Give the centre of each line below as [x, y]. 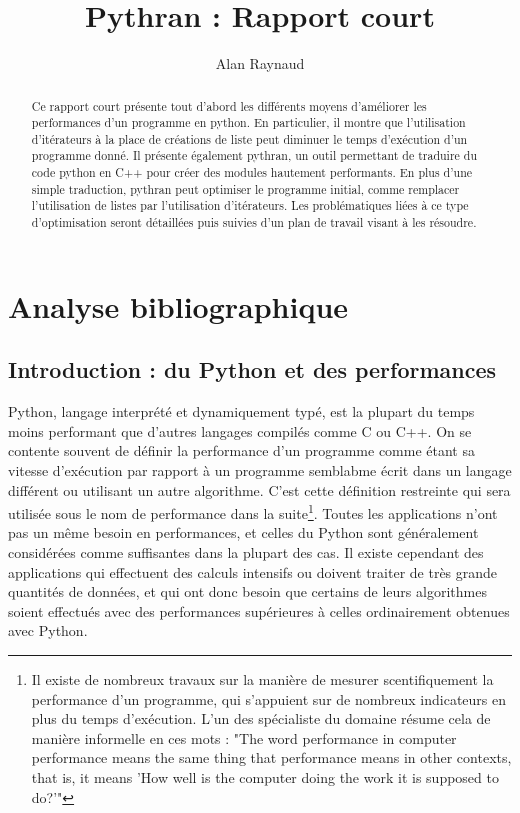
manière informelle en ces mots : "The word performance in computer [244, 737]
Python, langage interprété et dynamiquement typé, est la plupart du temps [241, 411]
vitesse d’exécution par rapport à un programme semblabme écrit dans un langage [260, 469]
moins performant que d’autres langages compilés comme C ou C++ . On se [240, 430]
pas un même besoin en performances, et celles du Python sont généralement [243, 532]
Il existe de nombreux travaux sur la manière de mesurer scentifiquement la [262, 678]
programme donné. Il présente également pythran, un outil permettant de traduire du [254, 155]
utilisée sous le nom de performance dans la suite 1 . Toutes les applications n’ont [253, 511]
